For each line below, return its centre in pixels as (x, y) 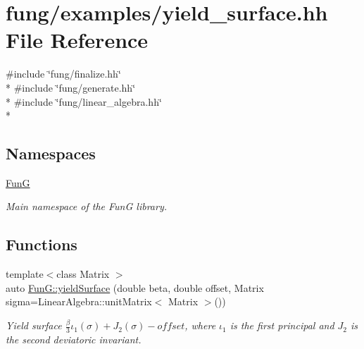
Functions (42, 244)
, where (200, 325)
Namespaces (51, 153)
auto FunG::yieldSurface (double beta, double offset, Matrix (135, 287)
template (25, 274)
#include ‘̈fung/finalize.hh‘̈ (63, 74)
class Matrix (83, 274)
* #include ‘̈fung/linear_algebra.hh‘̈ (84, 101)
